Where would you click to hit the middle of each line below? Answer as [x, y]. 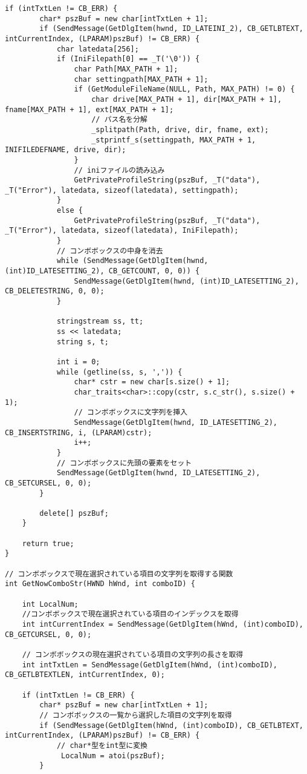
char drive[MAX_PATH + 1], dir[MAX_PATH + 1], [187, 99]
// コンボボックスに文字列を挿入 [131, 412]
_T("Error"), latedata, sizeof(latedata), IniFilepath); [122, 231]
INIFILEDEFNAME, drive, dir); [66, 150]
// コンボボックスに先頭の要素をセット [124, 463]
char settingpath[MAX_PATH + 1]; [141, 79]
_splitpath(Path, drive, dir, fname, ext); [180, 129]
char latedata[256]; [98, 49]
